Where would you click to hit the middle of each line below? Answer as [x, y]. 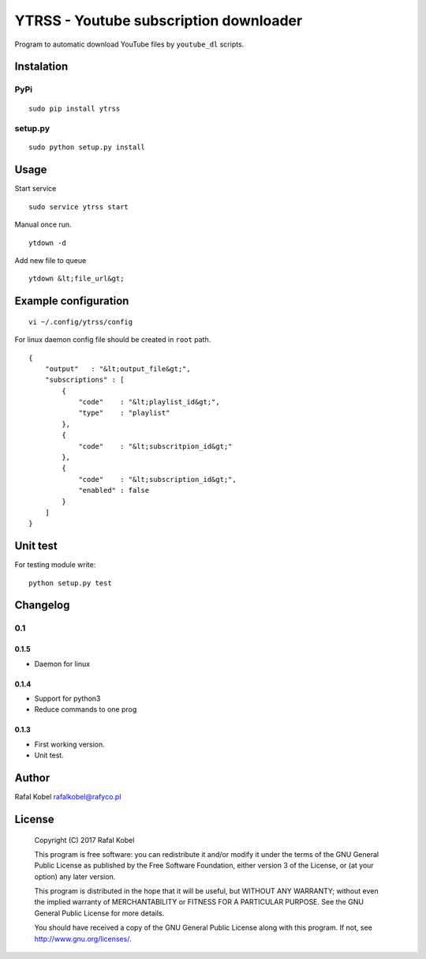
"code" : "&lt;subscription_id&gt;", [157, 479]
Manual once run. [43, 224]
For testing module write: [55, 565]
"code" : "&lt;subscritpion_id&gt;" [155, 446]
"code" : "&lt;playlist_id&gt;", [149, 402]
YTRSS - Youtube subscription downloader [159, 21]
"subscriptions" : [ [84, 380]
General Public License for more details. [99, 913]
